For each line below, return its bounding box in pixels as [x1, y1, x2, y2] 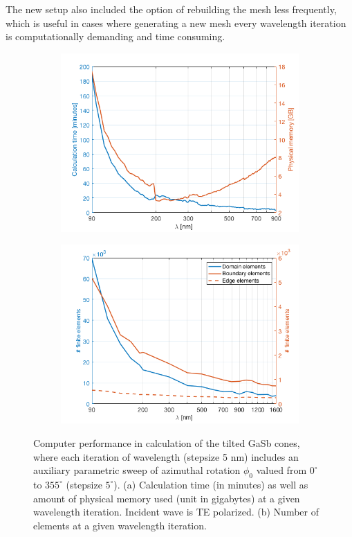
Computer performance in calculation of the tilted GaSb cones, [33, 435, 300, 450]
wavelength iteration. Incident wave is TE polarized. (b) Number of [33, 504, 319, 519]
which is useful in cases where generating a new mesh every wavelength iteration [6, 15, 346, 30]
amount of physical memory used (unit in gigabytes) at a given [33, 491, 300, 505]
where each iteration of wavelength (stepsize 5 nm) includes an [33, 449, 299, 464]
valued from [256, 463, 307, 477]
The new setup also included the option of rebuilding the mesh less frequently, [6, 2, 337, 16]
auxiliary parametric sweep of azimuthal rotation [33, 463, 241, 477]
